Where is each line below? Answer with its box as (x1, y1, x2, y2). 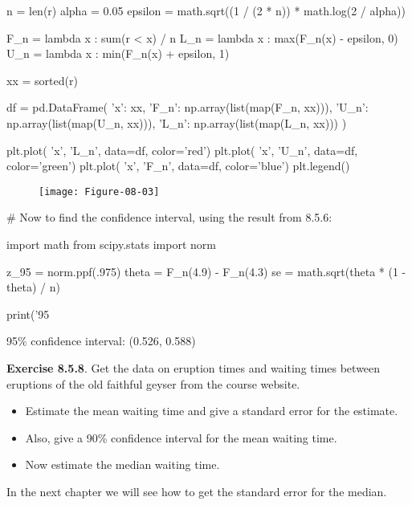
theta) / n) (6, 279, 60, 295)
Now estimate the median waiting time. (25, 456, 220, 473)
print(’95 (6, 305, 50, 322)
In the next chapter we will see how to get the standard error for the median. (6, 483, 387, 499)
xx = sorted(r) (6, 71, 78, 88)
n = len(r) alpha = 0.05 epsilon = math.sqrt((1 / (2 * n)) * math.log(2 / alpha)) (6, 2, 406, 18)
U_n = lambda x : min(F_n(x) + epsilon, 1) (6, 45, 230, 62)
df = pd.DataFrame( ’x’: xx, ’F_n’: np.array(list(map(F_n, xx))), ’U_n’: (6, 99, 369, 116)
